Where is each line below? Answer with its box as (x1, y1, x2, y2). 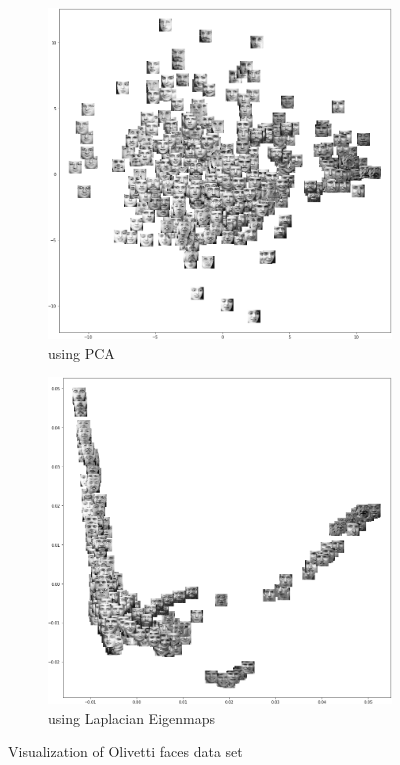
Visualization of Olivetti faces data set (8, 741, 243, 762)
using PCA (48, 342, 115, 363)
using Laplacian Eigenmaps (48, 707, 216, 728)
